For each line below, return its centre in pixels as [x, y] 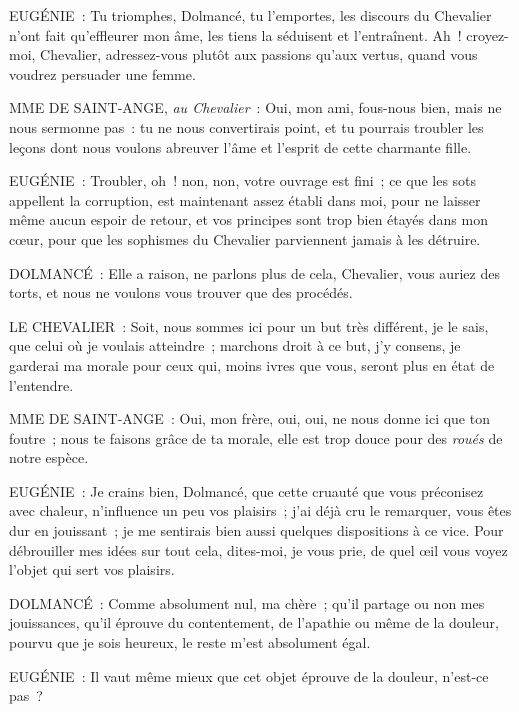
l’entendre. [41, 384]
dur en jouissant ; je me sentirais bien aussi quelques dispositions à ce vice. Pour [256, 530]
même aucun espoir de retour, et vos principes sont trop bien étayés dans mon [248, 219]
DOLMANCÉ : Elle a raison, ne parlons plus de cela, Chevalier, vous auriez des [254, 272]
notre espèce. [49, 457]
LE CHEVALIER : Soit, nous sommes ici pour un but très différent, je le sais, [249, 325]
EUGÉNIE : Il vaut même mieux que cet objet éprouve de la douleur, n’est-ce [249, 675]
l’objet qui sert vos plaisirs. [92, 569]
